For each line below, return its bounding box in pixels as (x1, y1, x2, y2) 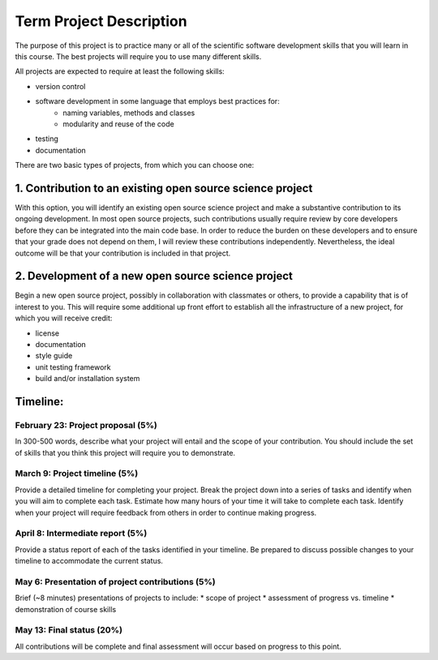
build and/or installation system (35, 374, 140, 384)
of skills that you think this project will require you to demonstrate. (15, 448, 235, 457)
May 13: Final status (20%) (15, 624, 123, 636)
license (35, 328, 60, 338)
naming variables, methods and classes (62, 108, 195, 118)
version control (35, 81, 86, 91)
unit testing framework (35, 362, 111, 372)
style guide (35, 351, 73, 361)
